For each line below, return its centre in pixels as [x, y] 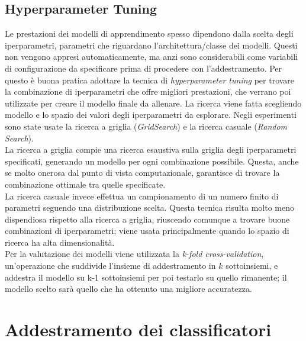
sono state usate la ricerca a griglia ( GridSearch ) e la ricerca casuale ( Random [146, 126]
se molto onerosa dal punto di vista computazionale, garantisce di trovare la [142, 173]
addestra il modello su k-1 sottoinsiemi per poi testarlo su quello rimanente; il [146, 277]
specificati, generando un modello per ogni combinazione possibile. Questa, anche [152, 161]
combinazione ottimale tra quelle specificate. [85, 184]
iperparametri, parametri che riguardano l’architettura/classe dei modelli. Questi [151, 45]
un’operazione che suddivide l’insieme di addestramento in [110, 266]
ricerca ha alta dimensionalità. [60, 242]
